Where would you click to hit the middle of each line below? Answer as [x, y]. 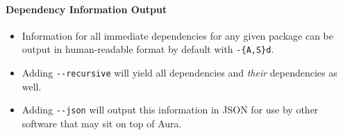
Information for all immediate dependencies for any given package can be [177, 35]
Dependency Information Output [86, 9]
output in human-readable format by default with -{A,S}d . [148, 49]
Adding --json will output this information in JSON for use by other [170, 110]
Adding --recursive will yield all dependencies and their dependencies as [179, 73]
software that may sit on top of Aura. [102, 123]
